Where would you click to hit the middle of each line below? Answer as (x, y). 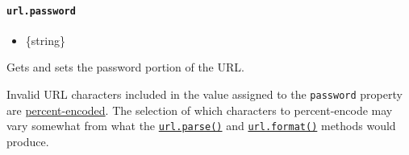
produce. (28, 141)
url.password (41, 11)
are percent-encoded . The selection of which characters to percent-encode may (200, 110)
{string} (45, 40)
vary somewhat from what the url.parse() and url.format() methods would (201, 126)
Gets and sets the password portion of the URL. (125, 67)
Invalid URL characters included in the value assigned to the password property (204, 94)
